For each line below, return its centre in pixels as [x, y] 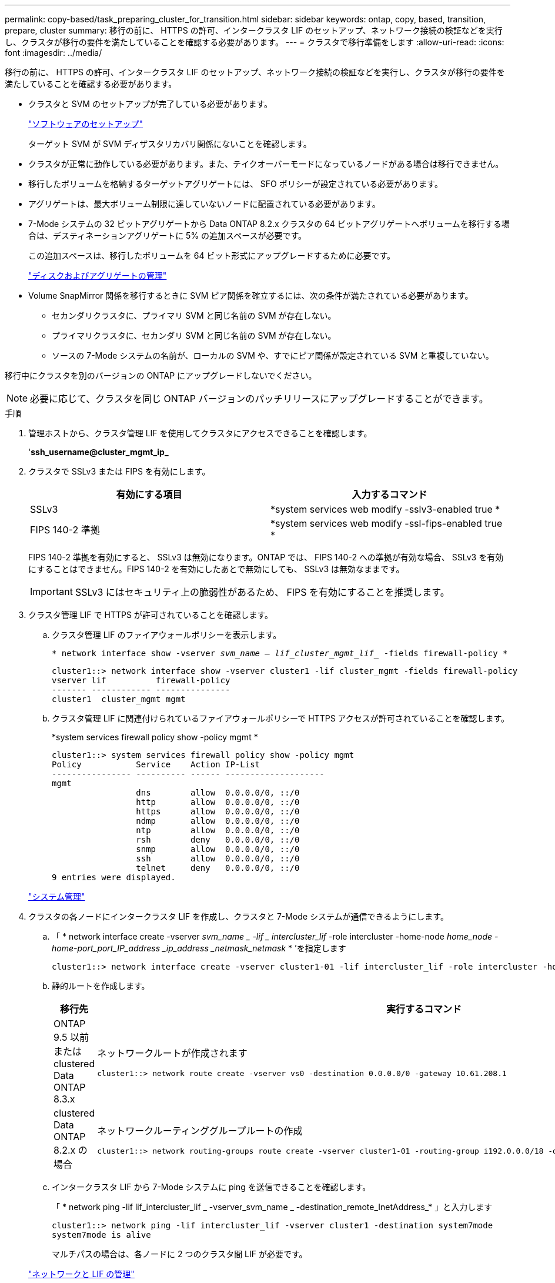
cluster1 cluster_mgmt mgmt [119, 699]
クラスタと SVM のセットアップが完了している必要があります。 [151, 104]
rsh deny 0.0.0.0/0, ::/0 [218, 840]
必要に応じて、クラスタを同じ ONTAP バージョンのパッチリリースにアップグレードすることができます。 [259, 399]
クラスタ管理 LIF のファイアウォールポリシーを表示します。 [167, 635]
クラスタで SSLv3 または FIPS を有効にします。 [119, 471]
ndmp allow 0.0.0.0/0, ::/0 [218, 821]
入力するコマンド [389, 495]
